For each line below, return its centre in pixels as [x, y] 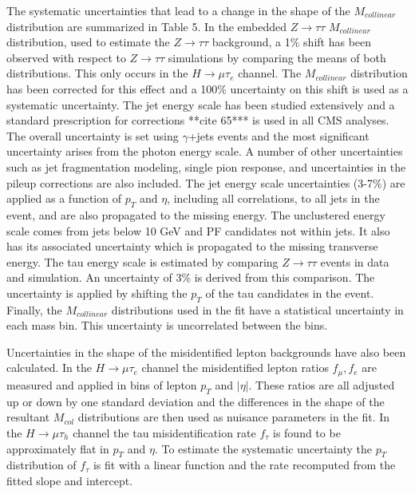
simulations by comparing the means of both [277, 57]
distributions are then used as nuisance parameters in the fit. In [234, 417]
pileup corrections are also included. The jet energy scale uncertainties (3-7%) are [206, 182]
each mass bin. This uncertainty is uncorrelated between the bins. [167, 325]
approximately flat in [58, 448]
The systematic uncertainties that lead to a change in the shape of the [178, 10]
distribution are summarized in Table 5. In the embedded [147, 26]
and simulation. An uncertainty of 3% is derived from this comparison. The [191, 277]
